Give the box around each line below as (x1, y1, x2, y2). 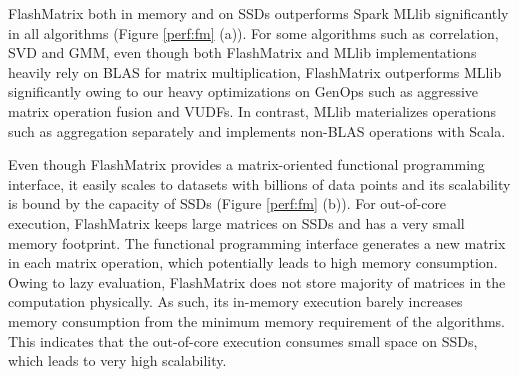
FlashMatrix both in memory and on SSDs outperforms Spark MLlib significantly (8, 3, 509, 23)
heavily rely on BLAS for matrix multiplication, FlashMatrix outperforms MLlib (8, 61, 502, 82)
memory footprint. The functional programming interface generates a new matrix (8, 232, 506, 253)
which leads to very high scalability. (8, 350, 227, 371)
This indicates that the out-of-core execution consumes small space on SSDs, (8, 330, 478, 351)
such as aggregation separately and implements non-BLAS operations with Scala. (8, 120, 506, 141)
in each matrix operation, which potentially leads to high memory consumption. (8, 252, 498, 273)
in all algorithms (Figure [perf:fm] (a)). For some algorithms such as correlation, (8, 22, 499, 43)
